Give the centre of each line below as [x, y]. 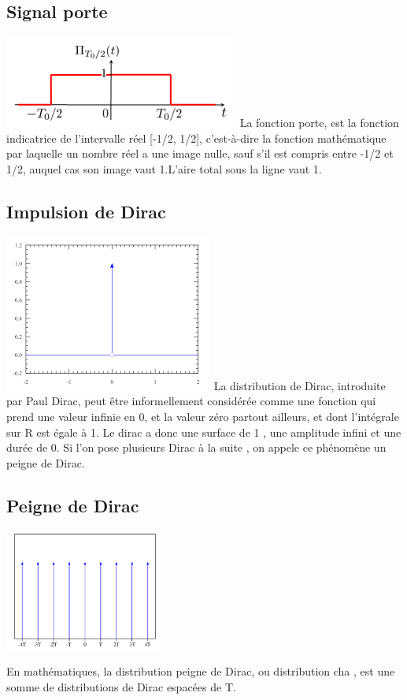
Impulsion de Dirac [86, 211]
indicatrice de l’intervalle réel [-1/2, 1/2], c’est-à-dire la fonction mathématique [196, 138]
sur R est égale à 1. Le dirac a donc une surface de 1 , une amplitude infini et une [204, 432]
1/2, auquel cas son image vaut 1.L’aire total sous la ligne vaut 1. [164, 168]
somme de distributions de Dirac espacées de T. [121, 686]
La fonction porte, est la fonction [319, 123]
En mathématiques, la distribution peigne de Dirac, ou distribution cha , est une [201, 671]
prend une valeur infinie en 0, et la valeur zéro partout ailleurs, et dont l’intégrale [203, 416]
